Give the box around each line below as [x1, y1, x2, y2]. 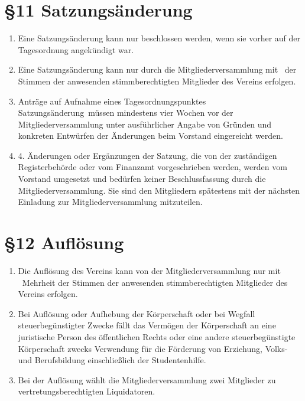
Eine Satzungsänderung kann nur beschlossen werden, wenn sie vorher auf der [18, 32, 301, 44]
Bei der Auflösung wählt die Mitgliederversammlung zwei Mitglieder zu [18, 373, 276, 386]
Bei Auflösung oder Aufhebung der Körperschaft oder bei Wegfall [18, 307, 255, 320]
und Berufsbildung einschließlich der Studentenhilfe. [18, 354, 206, 366]
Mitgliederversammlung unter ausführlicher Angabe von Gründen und [18, 118, 272, 130]
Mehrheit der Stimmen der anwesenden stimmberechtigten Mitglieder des [22, 276, 288, 288]
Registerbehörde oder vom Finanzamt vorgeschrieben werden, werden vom [18, 161, 287, 173]
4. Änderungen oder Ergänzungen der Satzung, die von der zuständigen [18, 149, 277, 161]
